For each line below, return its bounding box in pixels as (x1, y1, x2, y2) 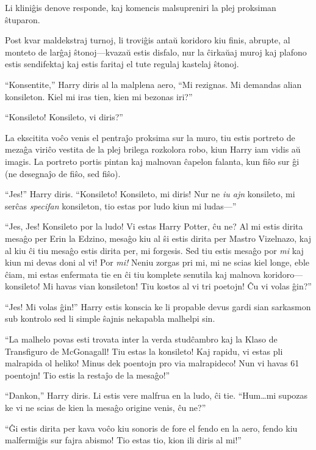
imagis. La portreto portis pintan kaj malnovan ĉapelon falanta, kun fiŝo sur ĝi (5, 154, 300, 167)
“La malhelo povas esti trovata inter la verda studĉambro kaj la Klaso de (5, 333, 278, 346)
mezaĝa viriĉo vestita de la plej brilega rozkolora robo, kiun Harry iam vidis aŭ (5, 143, 301, 156)
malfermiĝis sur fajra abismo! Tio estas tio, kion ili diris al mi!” (5, 434, 242, 446)
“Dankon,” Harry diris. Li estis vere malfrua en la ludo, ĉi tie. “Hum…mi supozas (5, 389, 308, 402)
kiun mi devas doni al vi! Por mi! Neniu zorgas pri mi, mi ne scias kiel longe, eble (5, 256, 309, 269)
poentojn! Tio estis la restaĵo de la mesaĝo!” (5, 368, 170, 381)
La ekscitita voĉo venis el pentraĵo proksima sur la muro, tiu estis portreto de (5, 131, 295, 143)
